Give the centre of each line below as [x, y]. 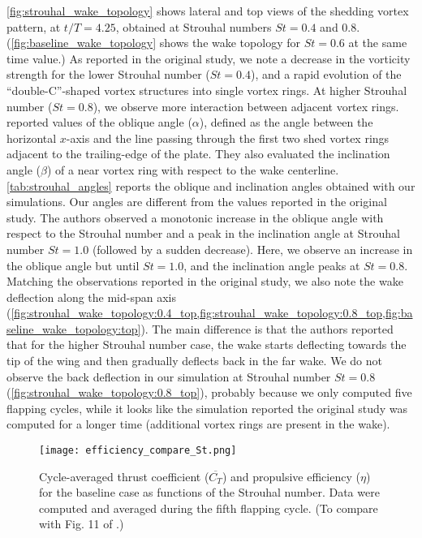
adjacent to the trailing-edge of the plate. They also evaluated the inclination [198, 154]
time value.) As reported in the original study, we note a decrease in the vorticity [209, 58]
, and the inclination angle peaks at [272, 265]
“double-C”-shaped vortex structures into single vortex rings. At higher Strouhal [207, 90]
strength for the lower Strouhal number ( [108, 74]
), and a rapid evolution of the [326, 74]
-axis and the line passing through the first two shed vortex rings [228, 138]
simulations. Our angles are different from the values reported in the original [197, 202]
